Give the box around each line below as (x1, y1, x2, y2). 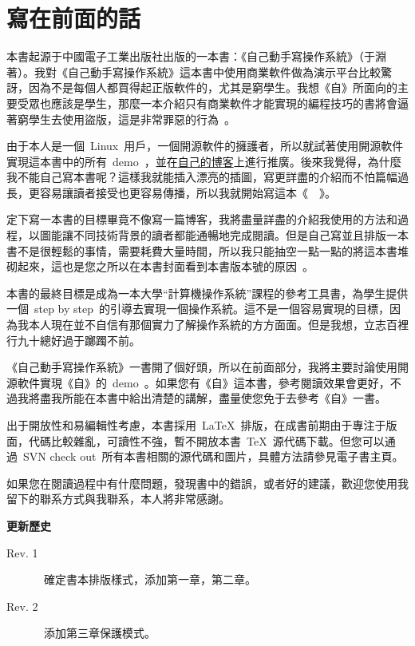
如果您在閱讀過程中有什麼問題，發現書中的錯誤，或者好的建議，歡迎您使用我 (6, 474, 409, 491)
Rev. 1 (6, 544, 38, 561)
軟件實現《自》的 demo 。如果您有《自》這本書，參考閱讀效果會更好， (17, 374, 390, 390)
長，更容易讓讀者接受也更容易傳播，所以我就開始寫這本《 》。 (6, 184, 336, 200)
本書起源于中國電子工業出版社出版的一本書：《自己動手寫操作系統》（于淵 (6, 48, 386, 65)
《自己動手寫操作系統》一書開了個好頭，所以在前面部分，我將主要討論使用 (6, 359, 397, 375)
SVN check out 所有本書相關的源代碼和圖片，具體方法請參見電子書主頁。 (22, 448, 404, 465)
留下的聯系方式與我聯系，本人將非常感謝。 (6, 490, 230, 507)
